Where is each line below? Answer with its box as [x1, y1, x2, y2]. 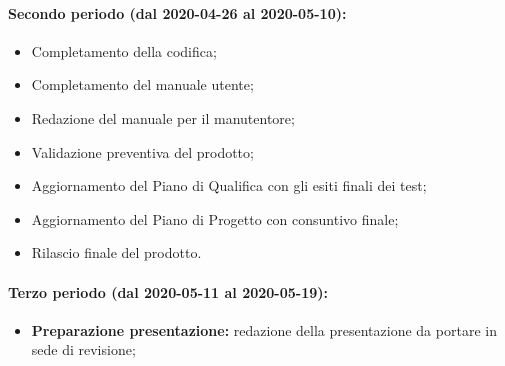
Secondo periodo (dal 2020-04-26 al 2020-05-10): [8, 2, 347, 23]
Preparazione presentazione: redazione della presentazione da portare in [31, 319, 497, 340]
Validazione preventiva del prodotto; [31, 141, 254, 162]
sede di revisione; [31, 339, 136, 360]
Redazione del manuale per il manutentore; [31, 107, 295, 128]
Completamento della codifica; [31, 40, 217, 61]
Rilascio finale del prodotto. [31, 242, 202, 263]
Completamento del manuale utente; [31, 74, 254, 95]
